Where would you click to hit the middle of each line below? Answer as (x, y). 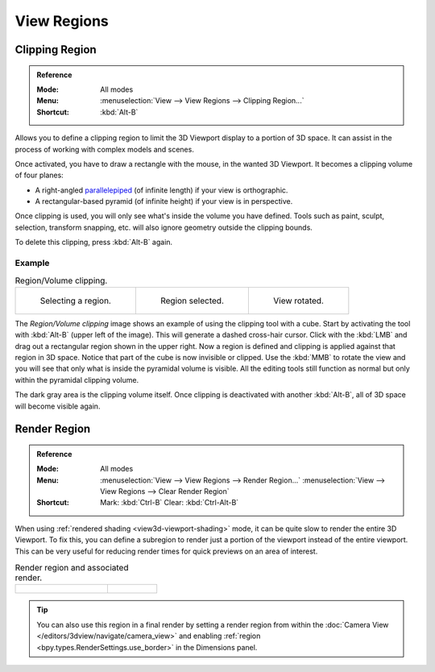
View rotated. (298, 301)
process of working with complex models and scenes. (105, 149)
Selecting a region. (76, 301)
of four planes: (39, 175)
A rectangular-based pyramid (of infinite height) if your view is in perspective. (164, 201)
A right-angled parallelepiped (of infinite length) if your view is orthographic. (162, 190)
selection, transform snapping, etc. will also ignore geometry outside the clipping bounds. (164, 227)
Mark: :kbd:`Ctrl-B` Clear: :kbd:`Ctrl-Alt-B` (170, 503)
